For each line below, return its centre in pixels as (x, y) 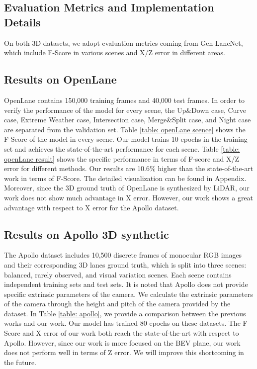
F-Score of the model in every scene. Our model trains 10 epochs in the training (126, 139)
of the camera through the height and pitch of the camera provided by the (117, 304)
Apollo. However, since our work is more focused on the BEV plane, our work (122, 342)
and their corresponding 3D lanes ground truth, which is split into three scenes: (125, 264)
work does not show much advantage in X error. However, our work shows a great (129, 197)
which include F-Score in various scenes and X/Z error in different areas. (115, 52)
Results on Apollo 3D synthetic (86, 234)
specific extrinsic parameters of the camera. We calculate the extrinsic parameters (128, 294)
